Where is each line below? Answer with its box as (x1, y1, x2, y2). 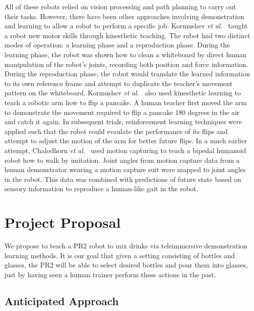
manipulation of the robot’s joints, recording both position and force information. (4, 59, 249, 69)
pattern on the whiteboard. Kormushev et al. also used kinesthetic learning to (4, 88, 241, 98)
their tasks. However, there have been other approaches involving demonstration (4, 11, 244, 21)
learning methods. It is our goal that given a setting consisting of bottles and (4, 250, 235, 260)
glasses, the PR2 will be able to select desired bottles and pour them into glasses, (4, 260, 248, 270)
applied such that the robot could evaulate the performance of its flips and (4, 126, 228, 136)
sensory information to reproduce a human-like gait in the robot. (4, 183, 198, 194)
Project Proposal (4, 212, 121, 232)
